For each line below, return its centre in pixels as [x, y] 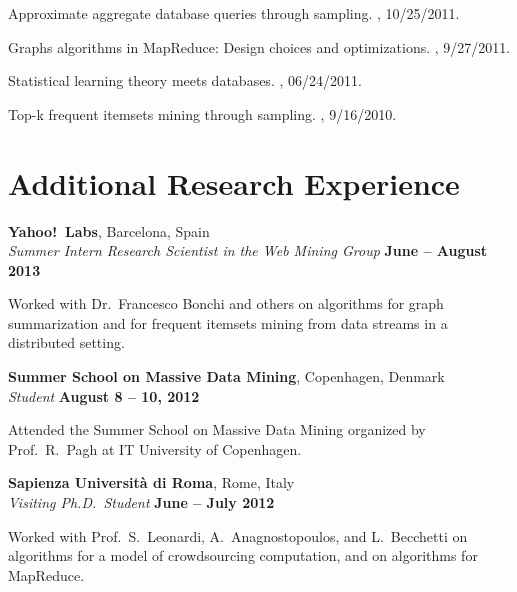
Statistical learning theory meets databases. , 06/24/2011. [185, 80]
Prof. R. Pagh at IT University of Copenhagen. [155, 448]
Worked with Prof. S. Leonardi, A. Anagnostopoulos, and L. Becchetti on [238, 535]
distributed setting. [66, 342]
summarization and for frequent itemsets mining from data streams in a [228, 322]
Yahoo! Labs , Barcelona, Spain [109, 230]
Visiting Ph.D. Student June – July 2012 [141, 502]
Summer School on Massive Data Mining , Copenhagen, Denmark [226, 376]
